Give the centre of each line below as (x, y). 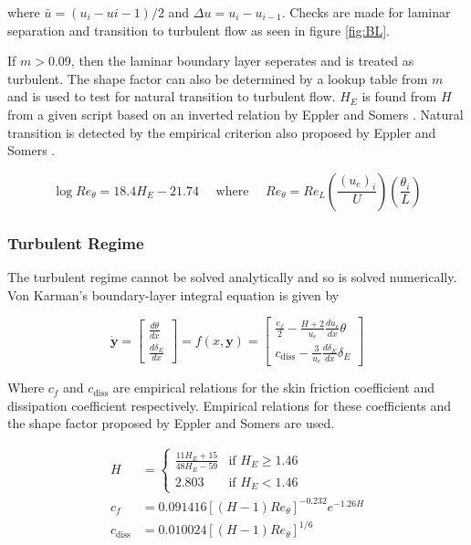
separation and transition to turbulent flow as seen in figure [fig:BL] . (199, 30)
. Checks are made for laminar (366, 12)
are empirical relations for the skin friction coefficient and (274, 388)
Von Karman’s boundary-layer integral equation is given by (173, 294)
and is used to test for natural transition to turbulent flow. (172, 96)
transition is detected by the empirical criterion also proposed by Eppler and (222, 132)
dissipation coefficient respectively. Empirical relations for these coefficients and (230, 405)
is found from (399, 96)
